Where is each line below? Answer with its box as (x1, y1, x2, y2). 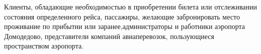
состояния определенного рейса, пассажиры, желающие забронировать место (4, 11, 240, 21)
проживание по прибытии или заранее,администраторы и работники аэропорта (4, 21, 245, 31)
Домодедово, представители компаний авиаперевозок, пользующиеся (4, 30, 214, 41)
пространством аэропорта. (4, 40, 84, 51)
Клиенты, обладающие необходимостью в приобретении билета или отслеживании (4, 1, 257, 11)
